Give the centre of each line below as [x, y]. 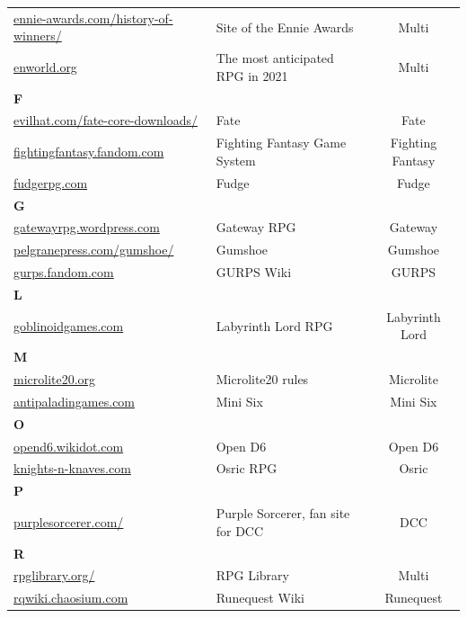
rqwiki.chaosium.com [71, 598]
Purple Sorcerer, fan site [283, 513]
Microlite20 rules [262, 379]
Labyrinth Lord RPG [274, 325]
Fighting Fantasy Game [281, 143]
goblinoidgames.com [69, 325]
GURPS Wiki [254, 272]
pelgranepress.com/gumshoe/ [94, 250]
